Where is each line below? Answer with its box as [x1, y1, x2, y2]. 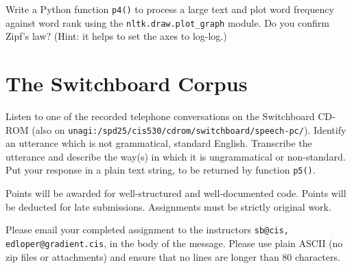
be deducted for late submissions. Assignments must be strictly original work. [5, 199, 331, 213]
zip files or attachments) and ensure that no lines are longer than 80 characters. [5, 249, 340, 264]
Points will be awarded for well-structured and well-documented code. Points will [5, 186, 347, 200]
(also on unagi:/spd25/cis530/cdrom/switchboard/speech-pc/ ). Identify [32, 122, 347, 137]
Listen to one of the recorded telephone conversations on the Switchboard [5, 109, 315, 124]
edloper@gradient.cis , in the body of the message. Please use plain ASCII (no [5, 235, 343, 250]
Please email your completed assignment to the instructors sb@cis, [5, 222, 289, 237]
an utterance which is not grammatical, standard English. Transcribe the [5, 136, 312, 150]
